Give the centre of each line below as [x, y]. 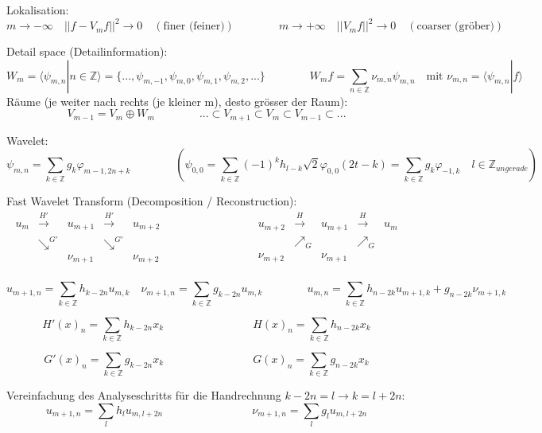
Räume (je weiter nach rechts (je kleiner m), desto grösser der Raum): [177, 101]
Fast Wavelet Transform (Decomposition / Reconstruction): [152, 201]
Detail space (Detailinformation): [87, 51]
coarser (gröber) [455, 27]
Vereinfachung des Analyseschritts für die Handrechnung [144, 395]
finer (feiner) [194, 27]
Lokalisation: [38, 10]
